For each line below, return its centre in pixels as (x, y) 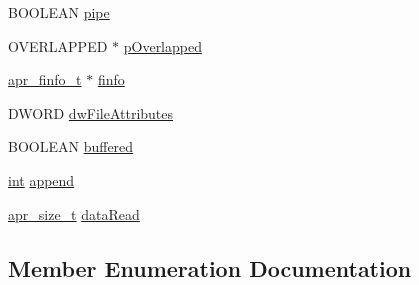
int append (41, 179)
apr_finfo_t (45, 79)
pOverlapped (162, 45)
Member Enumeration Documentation (210, 267)
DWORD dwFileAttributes (91, 112)
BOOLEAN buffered (71, 146)
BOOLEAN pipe (59, 12)
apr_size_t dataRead (74, 213)
